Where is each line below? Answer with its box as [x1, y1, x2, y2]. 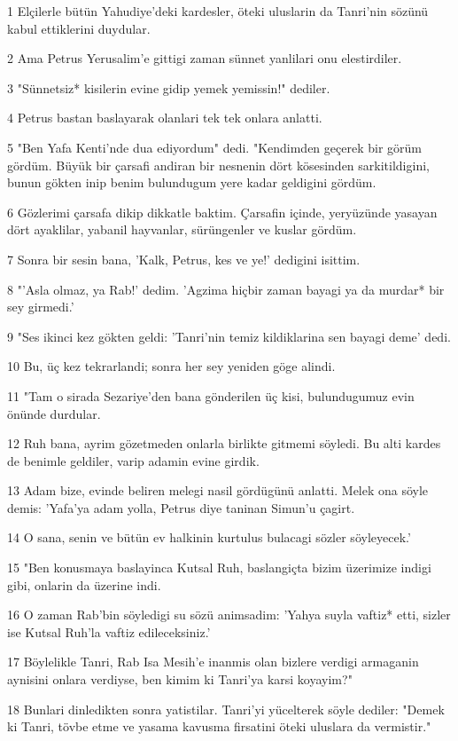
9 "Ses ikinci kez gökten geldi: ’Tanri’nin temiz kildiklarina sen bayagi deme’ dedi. [7, 327, 451, 345]
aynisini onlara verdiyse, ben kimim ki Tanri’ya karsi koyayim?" [7, 670, 353, 689]
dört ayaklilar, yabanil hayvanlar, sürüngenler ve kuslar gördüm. [7, 220, 357, 239]
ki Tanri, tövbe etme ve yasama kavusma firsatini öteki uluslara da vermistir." [7, 717, 431, 736]
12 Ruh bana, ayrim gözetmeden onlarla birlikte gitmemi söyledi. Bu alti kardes [7, 434, 441, 453]
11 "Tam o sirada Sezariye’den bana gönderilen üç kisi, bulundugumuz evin [7, 386, 415, 405]
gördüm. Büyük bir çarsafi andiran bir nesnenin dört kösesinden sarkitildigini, [7, 155, 430, 174]
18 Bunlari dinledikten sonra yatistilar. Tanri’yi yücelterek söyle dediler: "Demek [7, 699, 445, 718]
